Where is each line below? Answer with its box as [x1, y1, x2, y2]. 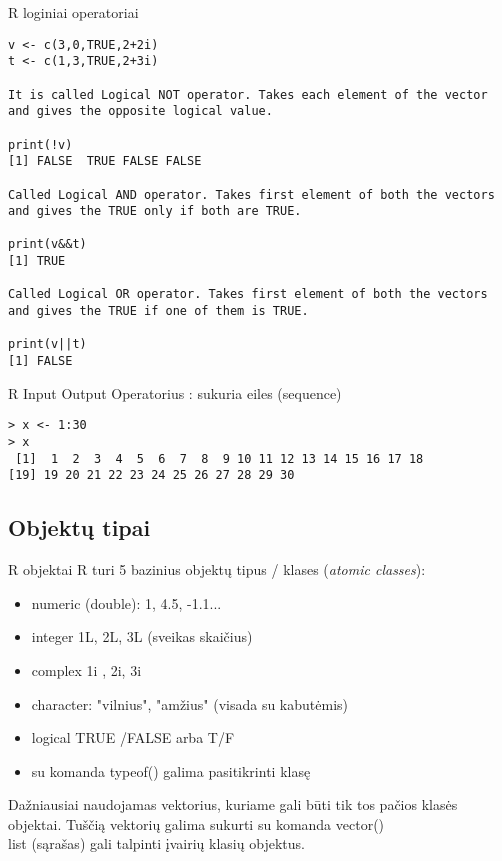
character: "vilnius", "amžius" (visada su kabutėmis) [31, 693, 348, 714]
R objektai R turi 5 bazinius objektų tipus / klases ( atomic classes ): [8, 559, 426, 580]
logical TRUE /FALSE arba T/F [31, 727, 235, 748]
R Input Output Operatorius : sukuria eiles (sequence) [8, 382, 342, 403]
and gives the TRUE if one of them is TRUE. [8, 304, 309, 319]
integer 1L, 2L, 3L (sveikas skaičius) [31, 626, 253, 647]
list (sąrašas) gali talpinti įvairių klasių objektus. [8, 833, 305, 854]
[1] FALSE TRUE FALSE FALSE [8, 154, 202, 169]
